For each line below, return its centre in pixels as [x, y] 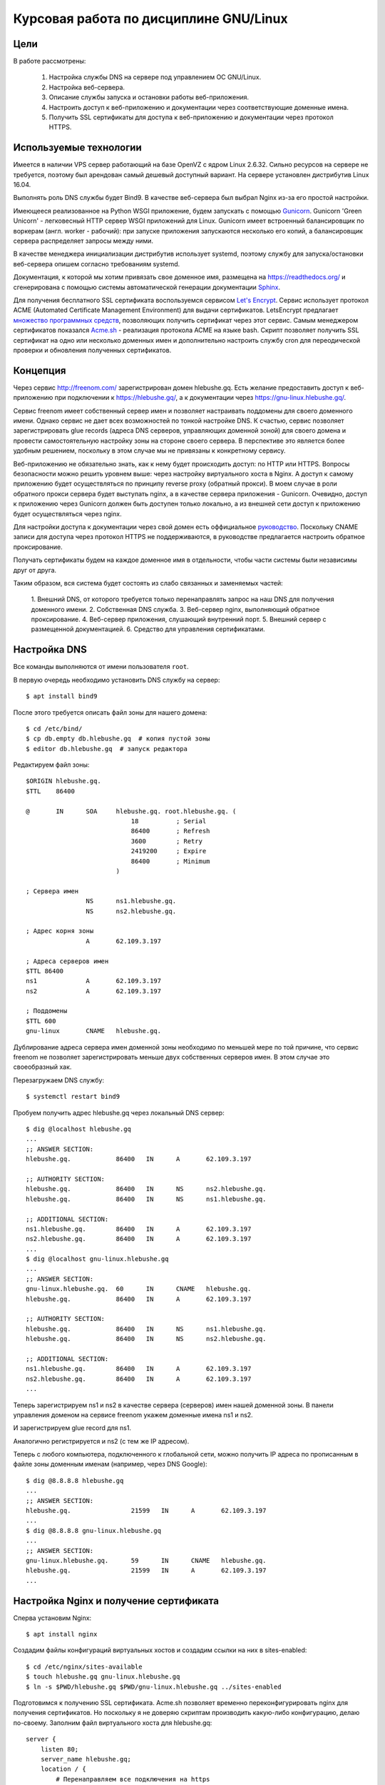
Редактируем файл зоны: [51, 765]
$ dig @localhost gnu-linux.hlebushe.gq [97, 1259]
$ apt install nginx [62, 1634]
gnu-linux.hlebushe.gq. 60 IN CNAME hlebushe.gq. [139, 1289]
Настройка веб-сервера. [87, 87]
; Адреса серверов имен [67, 961]
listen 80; [60, 1749]
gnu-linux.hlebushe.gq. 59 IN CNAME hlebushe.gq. [146, 1560]
